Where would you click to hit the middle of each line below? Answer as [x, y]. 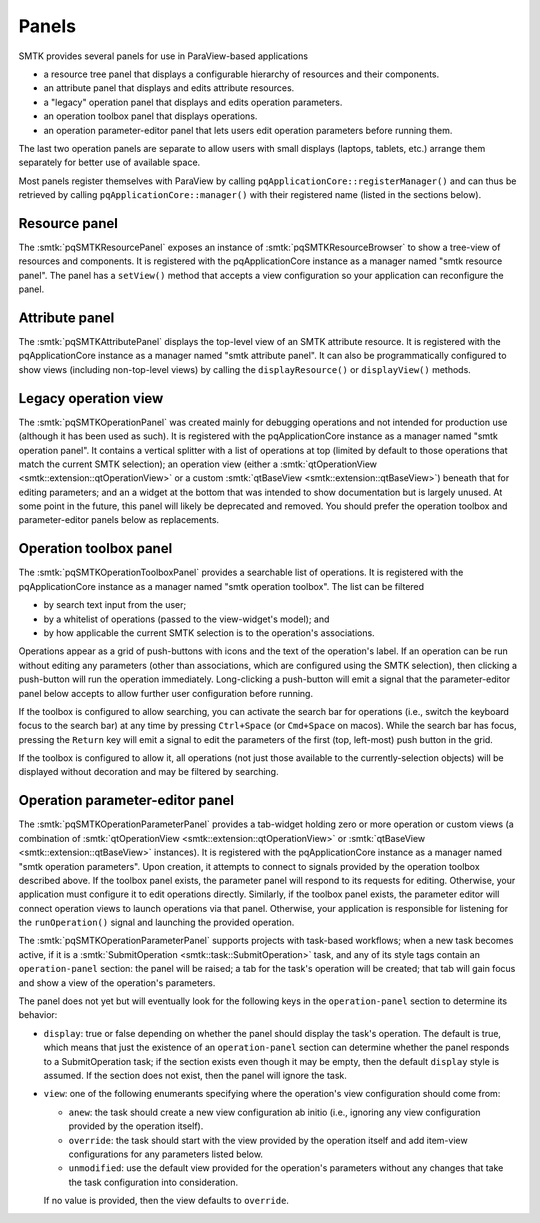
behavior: [38, 1015]
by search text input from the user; [115, 605]
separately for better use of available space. [109, 162]
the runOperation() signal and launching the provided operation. [156, 922]
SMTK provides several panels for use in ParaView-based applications [163, 56]
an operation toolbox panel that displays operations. [150, 116]
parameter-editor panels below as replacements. [119, 520]
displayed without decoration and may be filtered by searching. [148, 772]
